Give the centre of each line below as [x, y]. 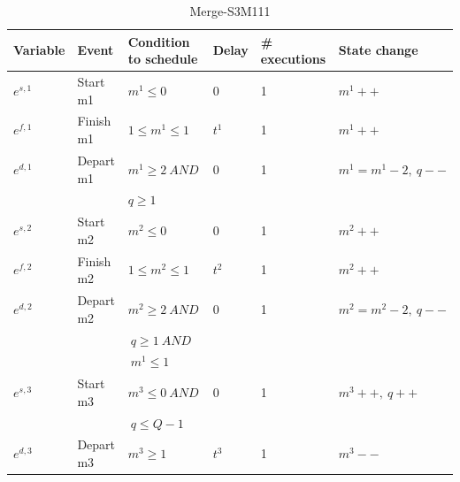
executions [293, 59]
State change [378, 50]
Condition [159, 41]
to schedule [163, 59]
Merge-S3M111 [230, 11]
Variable [39, 50]
